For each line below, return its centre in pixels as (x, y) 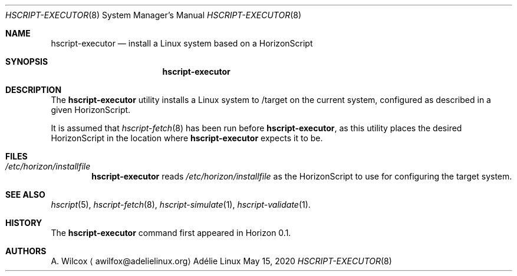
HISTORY (24, 223)
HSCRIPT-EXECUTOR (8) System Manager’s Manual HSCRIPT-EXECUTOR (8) (154, 15)
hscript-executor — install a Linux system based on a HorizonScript (182, 43)
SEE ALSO (25, 194)
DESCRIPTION (34, 90)
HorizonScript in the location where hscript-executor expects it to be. (187, 138)
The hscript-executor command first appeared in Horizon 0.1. (171, 233)
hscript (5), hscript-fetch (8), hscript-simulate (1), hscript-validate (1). (181, 204)
